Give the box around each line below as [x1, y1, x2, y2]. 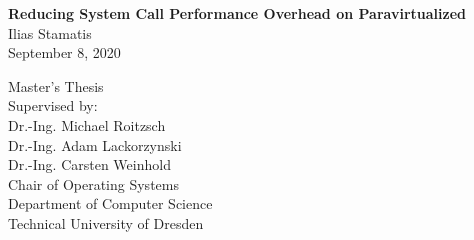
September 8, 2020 [8, 42, 121, 63]
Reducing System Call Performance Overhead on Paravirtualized [8, 3, 466, 23]
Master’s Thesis [8, 75, 104, 96]
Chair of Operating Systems [8, 173, 179, 194]
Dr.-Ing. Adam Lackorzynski [8, 134, 182, 155]
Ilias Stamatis [8, 22, 92, 43]
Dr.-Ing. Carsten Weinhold [8, 154, 171, 175]
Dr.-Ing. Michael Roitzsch [8, 114, 166, 135]
